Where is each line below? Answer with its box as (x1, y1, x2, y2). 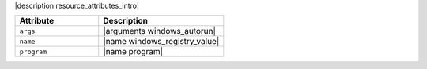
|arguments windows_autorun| (103, 26, 217, 37)
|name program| (103, 46, 164, 57)
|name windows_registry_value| (103, 36, 220, 47)
